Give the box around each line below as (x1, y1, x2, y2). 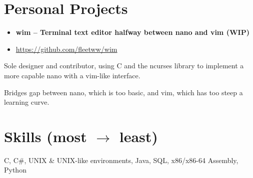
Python (4, 165, 26, 175)
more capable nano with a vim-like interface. (4, 70, 140, 80)
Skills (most (4, 126, 87, 146)
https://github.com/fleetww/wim (15, 43, 117, 54)
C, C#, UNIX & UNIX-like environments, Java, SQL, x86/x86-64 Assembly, (4, 155, 238, 165)
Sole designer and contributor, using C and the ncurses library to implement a (4, 60, 244, 71)
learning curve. (4, 97, 49, 107)
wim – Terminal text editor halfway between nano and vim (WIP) (15, 27, 249, 37)
